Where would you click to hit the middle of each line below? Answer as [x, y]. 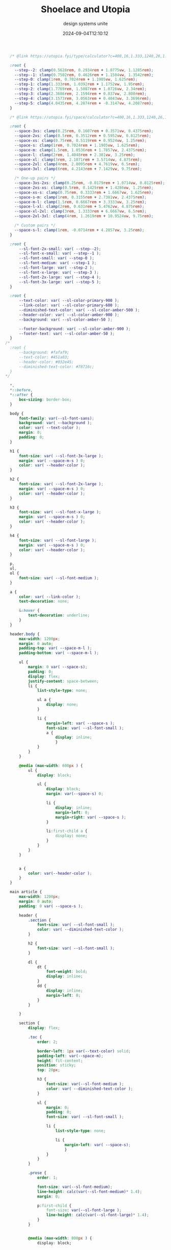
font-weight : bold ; [67, 972]
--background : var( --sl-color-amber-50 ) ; [66, 320]
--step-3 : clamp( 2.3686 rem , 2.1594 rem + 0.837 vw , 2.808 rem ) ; [81, 94]
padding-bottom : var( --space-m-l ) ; [59, 653]
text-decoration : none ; [44, 602]
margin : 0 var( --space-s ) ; [58, 667]
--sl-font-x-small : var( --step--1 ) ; [60, 253]
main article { [26, 892]
